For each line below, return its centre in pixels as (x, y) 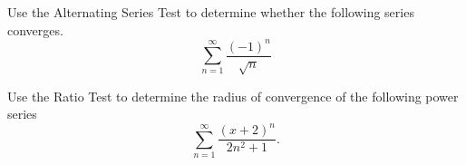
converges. (35, 29)
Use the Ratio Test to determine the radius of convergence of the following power (233, 96)
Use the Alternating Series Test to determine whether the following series (211, 12)
